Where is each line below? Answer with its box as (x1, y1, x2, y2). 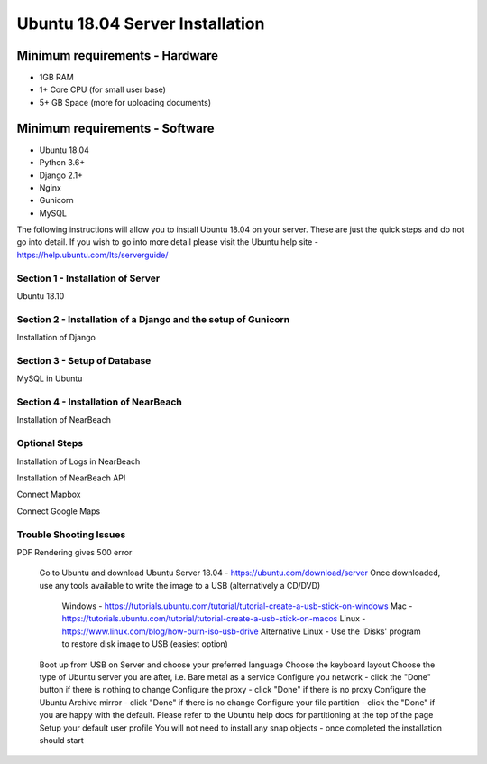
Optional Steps (16, 437, 84, 450)
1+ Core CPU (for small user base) (39, 84, 166, 95)
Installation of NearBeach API (16, 472, 126, 483)
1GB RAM (39, 72, 74, 83)
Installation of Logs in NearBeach (16, 456, 141, 467)
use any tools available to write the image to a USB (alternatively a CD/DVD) (39, 580, 321, 591)
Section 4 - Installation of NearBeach (16, 396, 182, 408)
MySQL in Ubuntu (16, 373, 83, 384)
